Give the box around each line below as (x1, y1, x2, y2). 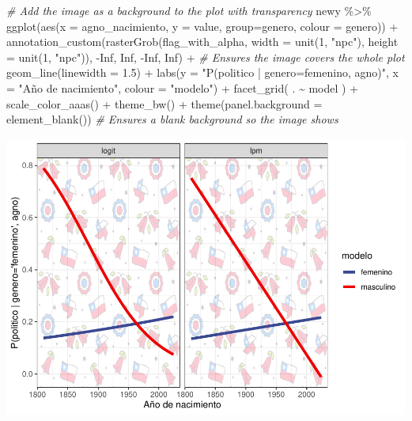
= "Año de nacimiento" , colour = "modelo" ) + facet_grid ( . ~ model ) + (6, 79, 359, 96)
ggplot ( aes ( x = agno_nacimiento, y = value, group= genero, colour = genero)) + (6, 17, 399, 34)
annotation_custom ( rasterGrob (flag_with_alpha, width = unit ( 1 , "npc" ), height (6, 33, 399, 50)
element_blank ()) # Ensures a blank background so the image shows (6, 111, 338, 127)
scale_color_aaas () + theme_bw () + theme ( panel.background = (6, 95, 323, 112)
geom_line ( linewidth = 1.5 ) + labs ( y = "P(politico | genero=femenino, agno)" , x (6, 64, 399, 81)
